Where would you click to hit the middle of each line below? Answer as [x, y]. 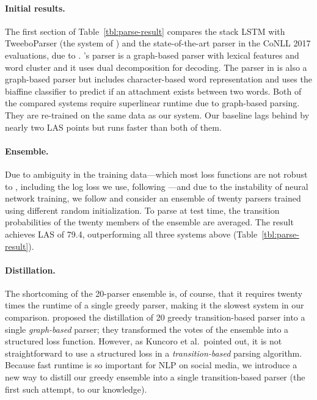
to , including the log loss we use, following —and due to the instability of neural [157, 186]
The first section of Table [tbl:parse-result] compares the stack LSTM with [145, 31]
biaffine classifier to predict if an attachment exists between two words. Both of [153, 91]
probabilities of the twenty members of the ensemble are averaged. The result [149, 222]
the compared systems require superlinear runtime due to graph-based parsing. [152, 103]
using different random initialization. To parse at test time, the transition [142, 210]
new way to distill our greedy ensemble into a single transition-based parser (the [155, 377]
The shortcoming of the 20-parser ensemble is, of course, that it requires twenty [154, 293]
